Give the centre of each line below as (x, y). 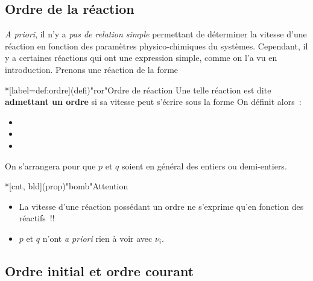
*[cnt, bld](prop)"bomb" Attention (67, 186)
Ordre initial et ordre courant (100, 270)
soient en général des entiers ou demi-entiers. (204, 166)
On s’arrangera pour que (50, 166)
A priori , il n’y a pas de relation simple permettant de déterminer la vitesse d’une (156, 34)
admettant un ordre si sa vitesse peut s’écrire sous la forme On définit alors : (153, 102)
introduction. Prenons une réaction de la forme (92, 69)
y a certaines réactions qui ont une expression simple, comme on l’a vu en (141, 58)
